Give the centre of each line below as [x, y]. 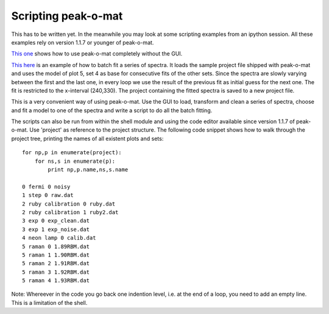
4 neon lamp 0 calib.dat [59, 238]
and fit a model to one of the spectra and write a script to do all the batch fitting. [112, 110]
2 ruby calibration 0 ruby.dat [69, 204]
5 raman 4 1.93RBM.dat [56, 281]
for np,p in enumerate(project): [72, 153]
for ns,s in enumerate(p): [75, 161]
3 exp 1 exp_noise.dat [56, 229]
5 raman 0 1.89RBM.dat [56, 246]
